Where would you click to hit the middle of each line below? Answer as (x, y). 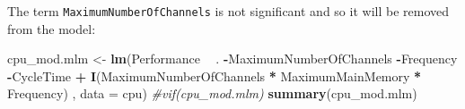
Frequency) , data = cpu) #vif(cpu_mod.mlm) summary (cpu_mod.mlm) (212, 93)
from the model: (52, 28)
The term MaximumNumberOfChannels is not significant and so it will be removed (228, 11)
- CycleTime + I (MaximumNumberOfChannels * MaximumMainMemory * (215, 75)
